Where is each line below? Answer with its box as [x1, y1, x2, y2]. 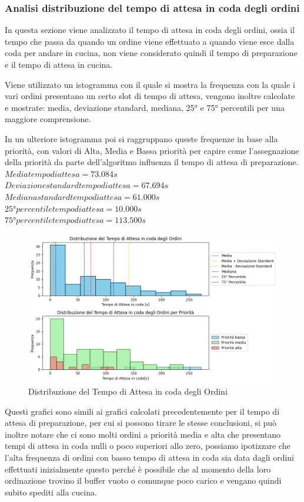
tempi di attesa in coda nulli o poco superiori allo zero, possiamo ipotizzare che [5, 439, 290, 452]
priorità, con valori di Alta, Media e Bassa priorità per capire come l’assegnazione [5, 144, 299, 156]
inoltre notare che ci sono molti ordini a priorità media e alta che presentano [5, 428, 280, 440]
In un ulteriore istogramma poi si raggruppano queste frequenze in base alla [5, 132, 278, 145]
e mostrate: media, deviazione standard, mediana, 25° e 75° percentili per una [5, 101, 285, 113]
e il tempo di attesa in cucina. [5, 58, 113, 70]
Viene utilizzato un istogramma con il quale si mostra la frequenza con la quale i [5, 78, 295, 90]
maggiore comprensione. [5, 113, 91, 125]
